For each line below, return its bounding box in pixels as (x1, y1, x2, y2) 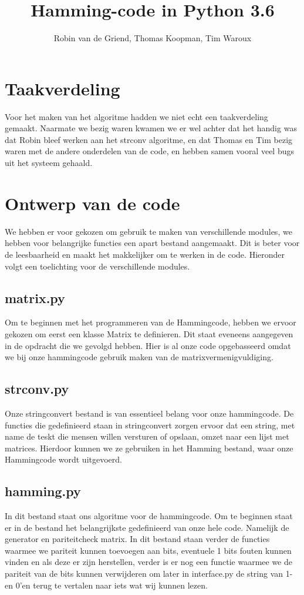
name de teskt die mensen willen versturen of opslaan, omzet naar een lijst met (5, 430, 289, 443)
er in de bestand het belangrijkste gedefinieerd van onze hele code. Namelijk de (5, 521, 289, 533)
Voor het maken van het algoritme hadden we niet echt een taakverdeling (5, 110, 268, 122)
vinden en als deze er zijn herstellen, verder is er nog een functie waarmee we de (5, 556, 292, 568)
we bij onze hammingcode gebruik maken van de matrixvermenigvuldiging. (5, 351, 273, 363)
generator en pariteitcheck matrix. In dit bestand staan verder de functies (5, 533, 270, 545)
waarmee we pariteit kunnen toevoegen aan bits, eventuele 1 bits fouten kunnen (5, 544, 292, 556)
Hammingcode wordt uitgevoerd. (5, 453, 122, 466)
